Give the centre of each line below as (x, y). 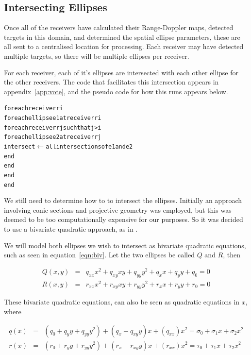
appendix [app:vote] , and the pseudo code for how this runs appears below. (116, 91)
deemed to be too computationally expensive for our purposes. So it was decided (124, 219)
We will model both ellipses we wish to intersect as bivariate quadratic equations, (125, 245)
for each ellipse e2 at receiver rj (53, 137)
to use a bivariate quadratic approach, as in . (71, 229)
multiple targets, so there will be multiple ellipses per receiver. (97, 56)
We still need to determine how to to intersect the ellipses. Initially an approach (123, 200)
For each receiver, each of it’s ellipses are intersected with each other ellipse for (121, 72)
